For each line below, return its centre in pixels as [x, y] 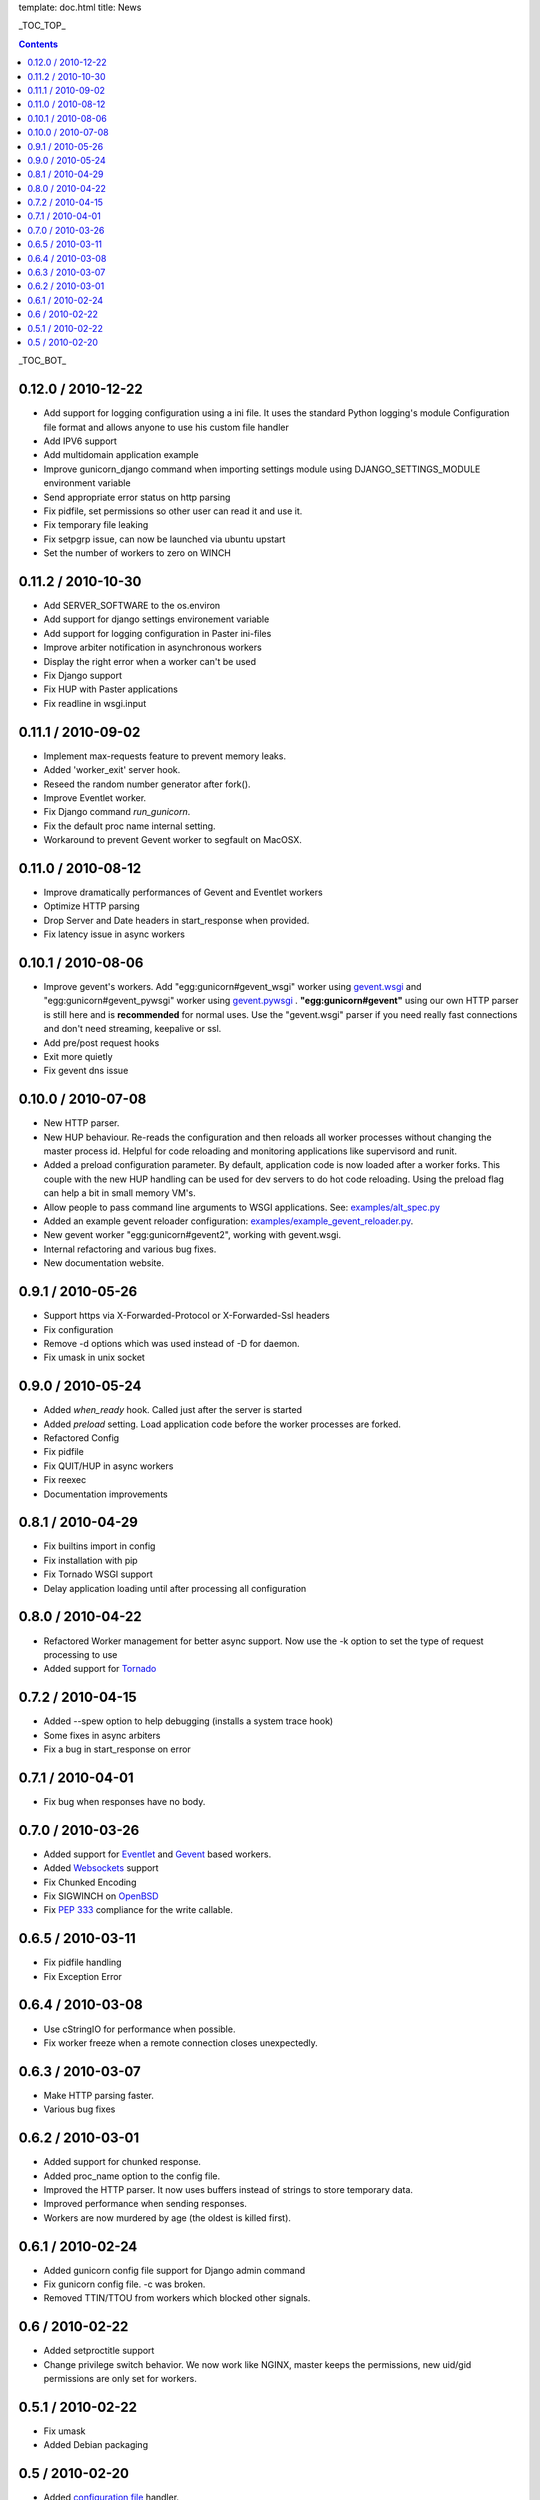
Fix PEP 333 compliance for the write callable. [138, 1910]
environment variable [87, 483]
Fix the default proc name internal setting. [129, 826]
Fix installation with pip [91, 1560]
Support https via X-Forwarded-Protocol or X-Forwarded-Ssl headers [186, 1316]
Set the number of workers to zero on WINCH [137, 553]
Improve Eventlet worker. [95, 797]
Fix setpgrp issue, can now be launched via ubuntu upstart [164, 539]
